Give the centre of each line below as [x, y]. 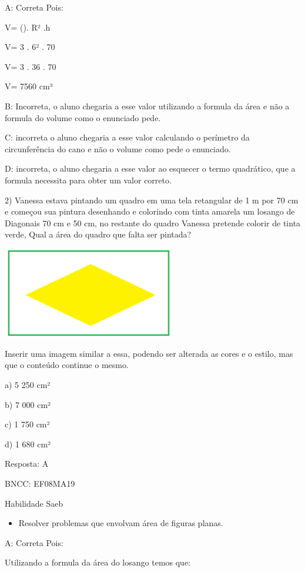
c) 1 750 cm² [27, 424]
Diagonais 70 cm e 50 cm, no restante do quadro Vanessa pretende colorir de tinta [153, 223]
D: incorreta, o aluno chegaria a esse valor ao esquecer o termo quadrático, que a [150, 168]
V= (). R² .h [28, 27]
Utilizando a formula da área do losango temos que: [98, 562]
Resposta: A [27, 464]
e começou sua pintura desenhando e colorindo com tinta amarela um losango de [150, 211]
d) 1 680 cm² [28, 444]
